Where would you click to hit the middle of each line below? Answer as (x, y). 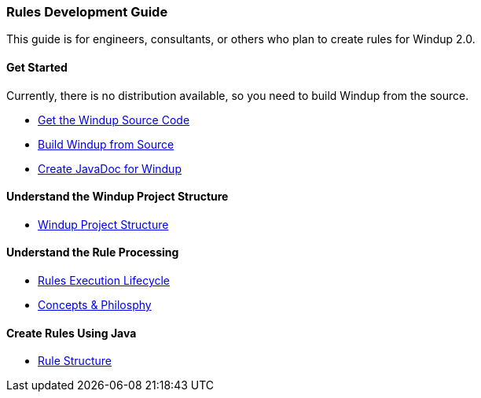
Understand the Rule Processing (93, 252)
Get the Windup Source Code (114, 120)
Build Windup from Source (106, 144)
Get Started (37, 67)
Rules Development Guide (87, 12)
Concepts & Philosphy (95, 305)
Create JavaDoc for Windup (110, 168)
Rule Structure (75, 361)
